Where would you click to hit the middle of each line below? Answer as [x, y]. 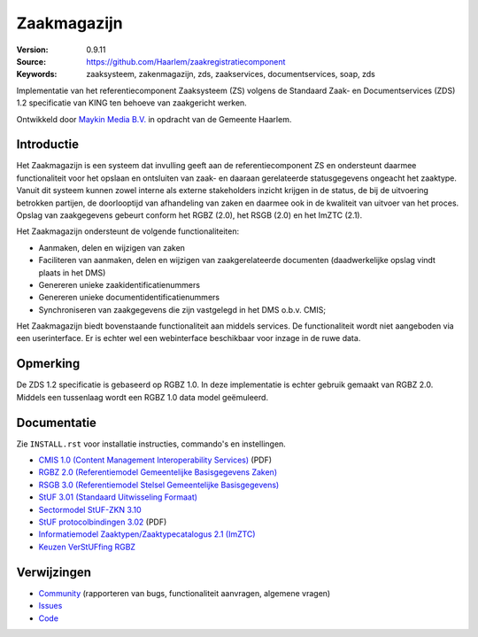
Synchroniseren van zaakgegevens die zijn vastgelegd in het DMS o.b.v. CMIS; [182, 309]
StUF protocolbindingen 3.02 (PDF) [103, 522]
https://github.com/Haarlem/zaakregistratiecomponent [186, 61]
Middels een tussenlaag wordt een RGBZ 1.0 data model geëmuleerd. [143, 397]
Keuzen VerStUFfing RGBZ [87, 547]
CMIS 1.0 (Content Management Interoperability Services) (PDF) [155, 460]
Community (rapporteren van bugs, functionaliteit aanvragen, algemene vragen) [185, 593]
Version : [32, 50]
